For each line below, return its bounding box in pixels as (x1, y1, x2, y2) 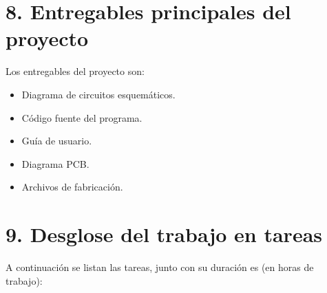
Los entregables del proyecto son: (6, 64, 145, 78)
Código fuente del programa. (21, 110, 143, 124)
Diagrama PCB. (21, 156, 89, 171)
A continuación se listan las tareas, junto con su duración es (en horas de (6, 260, 314, 274)
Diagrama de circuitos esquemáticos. (21, 87, 176, 101)
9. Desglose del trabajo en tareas (6, 220, 323, 248)
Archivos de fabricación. (21, 180, 123, 194)
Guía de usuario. (21, 133, 92, 148)
